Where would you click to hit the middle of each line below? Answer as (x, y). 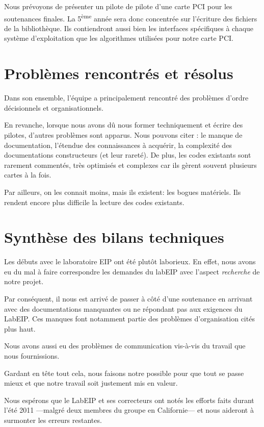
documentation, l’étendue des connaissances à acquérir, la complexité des (118, 145)
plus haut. (20, 328)
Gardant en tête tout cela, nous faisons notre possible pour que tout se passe (124, 373)
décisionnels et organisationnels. (54, 107)
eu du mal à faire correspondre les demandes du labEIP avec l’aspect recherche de (132, 271)
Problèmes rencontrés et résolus (119, 73)
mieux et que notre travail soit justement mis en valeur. (91, 383)
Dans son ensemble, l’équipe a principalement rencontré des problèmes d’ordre (126, 98)
